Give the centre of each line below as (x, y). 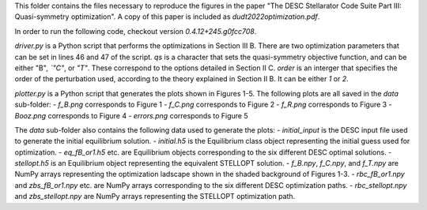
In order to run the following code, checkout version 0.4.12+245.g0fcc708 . (136, 31)
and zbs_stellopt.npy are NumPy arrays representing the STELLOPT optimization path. (155, 197)
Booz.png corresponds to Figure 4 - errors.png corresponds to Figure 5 (131, 115)
